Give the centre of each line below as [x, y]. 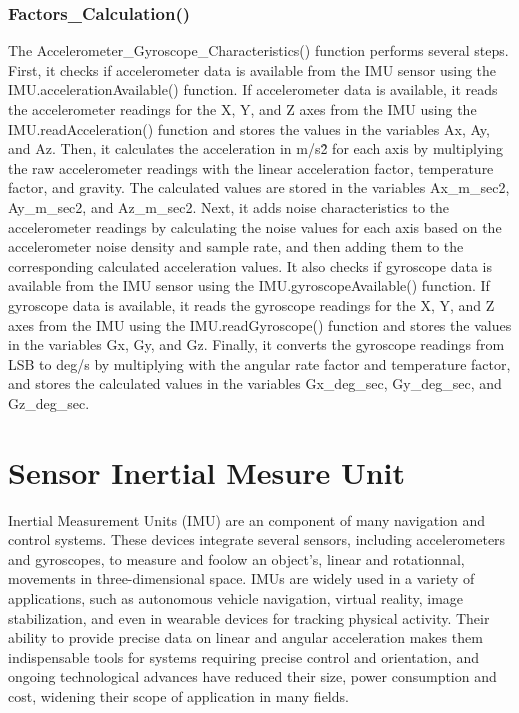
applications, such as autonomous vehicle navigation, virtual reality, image [236, 598]
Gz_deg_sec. [49, 402]
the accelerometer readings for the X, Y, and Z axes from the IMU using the [242, 109]
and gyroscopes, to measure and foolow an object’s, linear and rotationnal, [236, 558]
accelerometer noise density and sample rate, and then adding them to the [236, 246]
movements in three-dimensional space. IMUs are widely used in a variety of [241, 578]
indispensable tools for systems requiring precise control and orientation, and [243, 656]
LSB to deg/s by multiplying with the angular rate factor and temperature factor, [259, 363]
